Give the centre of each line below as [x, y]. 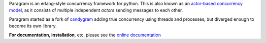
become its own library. [33, 26]
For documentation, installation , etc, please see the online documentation [85, 35]
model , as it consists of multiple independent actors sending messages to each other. [96, 10]
